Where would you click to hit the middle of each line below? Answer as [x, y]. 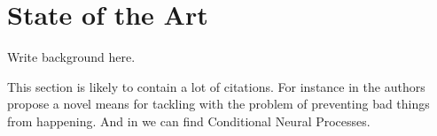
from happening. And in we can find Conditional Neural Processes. [189, 121]
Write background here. [71, 57]
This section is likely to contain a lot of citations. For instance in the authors [216, 86]
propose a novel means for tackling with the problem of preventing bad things [218, 104]
